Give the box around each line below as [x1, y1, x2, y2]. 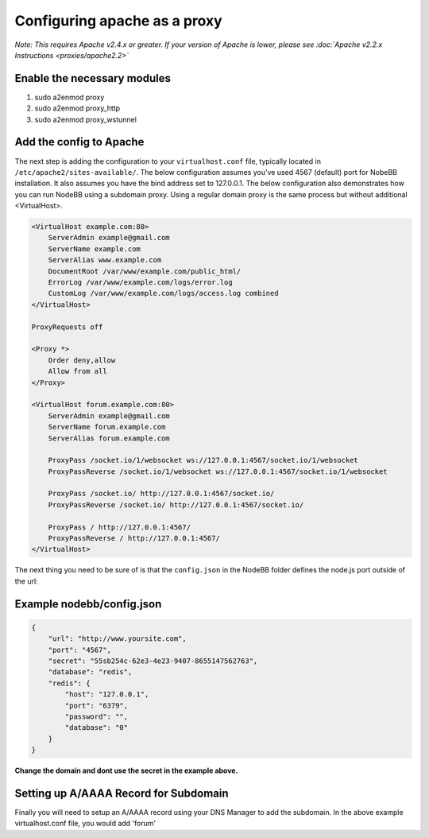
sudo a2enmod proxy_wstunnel [34, 114, 137, 124]
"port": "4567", [48, 645, 111, 654]
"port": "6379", [64, 700, 129, 710]
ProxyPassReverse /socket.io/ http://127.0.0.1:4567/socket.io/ [48, 500, 304, 509]
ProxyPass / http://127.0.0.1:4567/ [48, 522, 191, 532]
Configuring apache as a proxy [14, 12, 222, 29]
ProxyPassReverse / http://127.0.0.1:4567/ [48, 533, 220, 543]
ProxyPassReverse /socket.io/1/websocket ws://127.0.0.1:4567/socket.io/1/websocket [48, 467, 388, 476]
